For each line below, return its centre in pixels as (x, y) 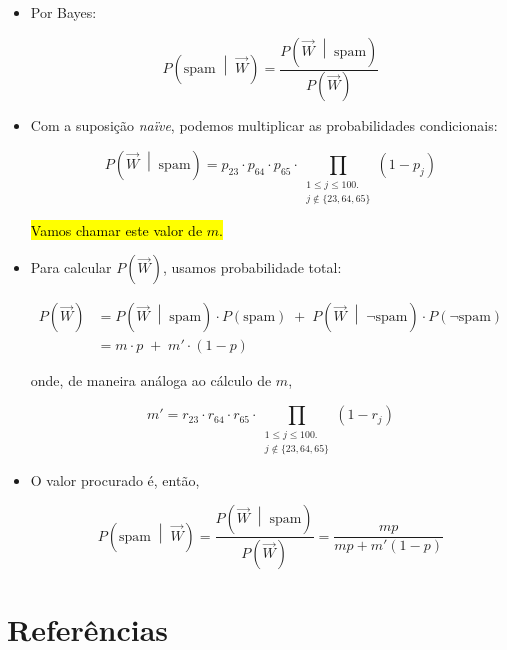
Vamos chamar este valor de (116, 229)
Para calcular (71, 267)
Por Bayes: (63, 12)
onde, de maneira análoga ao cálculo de (151, 380)
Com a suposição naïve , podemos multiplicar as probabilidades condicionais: (264, 125)
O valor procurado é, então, (115, 479)
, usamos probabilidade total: (252, 267)
